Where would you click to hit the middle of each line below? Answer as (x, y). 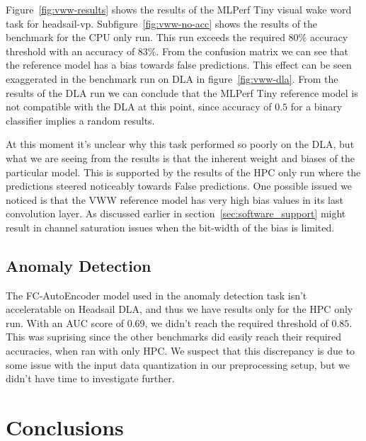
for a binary (316, 107)
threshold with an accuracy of (70, 51)
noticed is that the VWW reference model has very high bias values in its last (175, 199)
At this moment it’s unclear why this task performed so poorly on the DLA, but (180, 144)
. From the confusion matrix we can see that (252, 51)
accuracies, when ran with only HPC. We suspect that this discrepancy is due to (181, 351)
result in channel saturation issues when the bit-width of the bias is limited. (170, 227)
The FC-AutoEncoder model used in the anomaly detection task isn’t (156, 295)
